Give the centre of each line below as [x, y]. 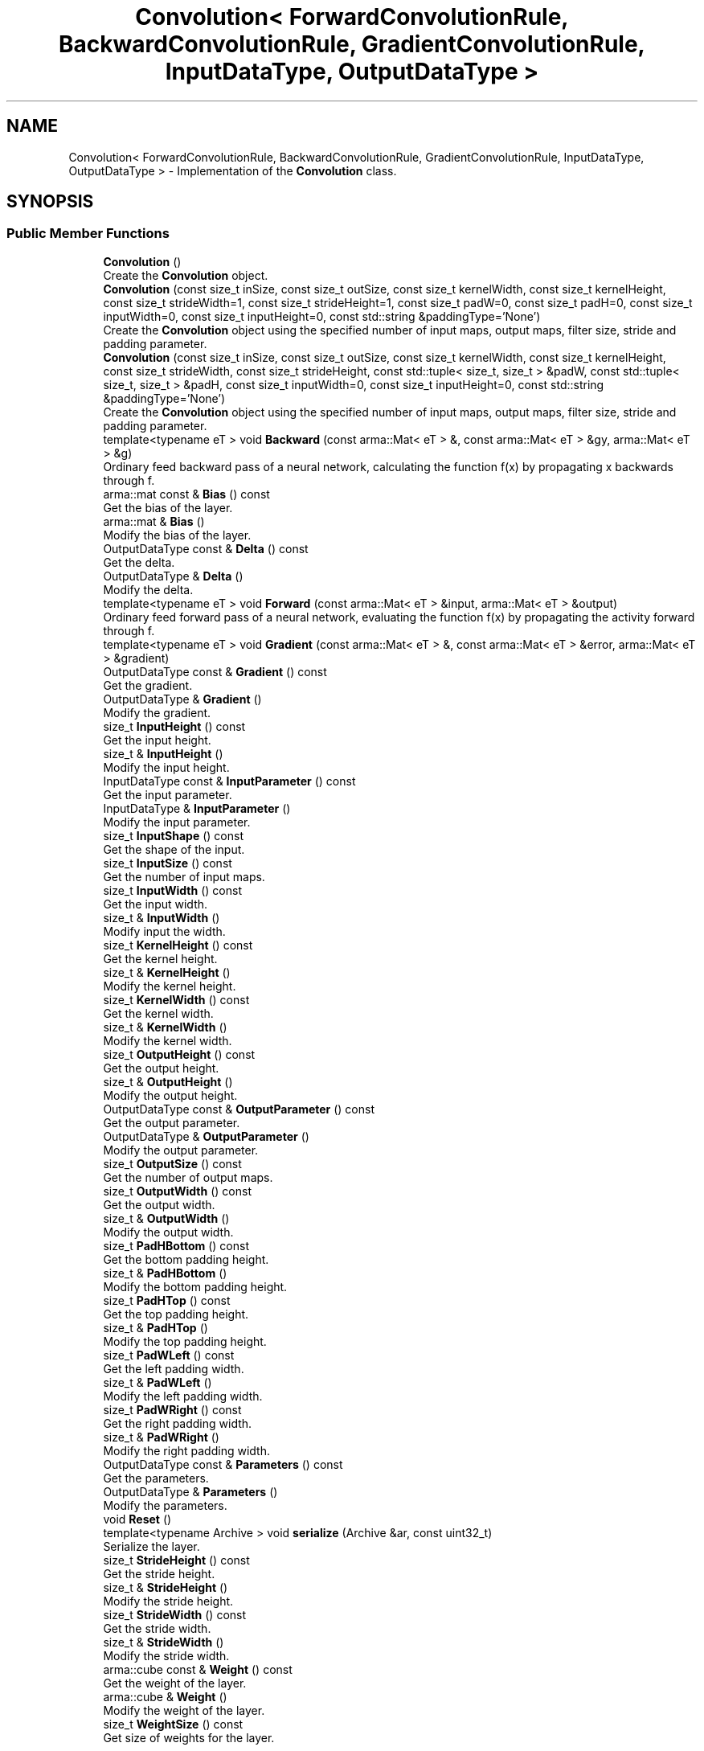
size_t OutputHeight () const [179, 1054]
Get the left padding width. [174, 1368]
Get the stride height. [159, 1573]
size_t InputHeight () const [174, 726]
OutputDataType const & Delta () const [206, 548]
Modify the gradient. [157, 712]
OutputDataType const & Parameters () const [223, 1464]
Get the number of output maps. [188, 1177]
